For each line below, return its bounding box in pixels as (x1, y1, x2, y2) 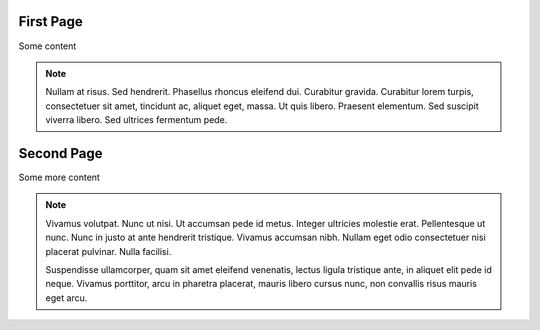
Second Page (18, 145, 104, 162)
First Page (18, 13, 84, 30)
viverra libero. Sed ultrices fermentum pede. (45, 114, 228, 126)
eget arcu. (45, 291, 88, 304)
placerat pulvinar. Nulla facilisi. (45, 245, 172, 257)
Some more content (18, 171, 100, 183)
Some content (18, 40, 77, 52)
